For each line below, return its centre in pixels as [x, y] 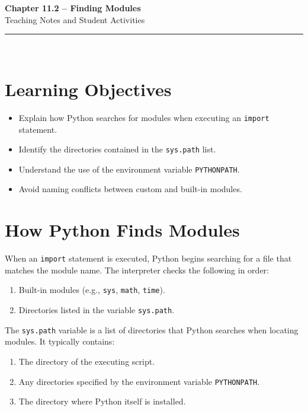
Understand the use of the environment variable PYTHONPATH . [129, 169]
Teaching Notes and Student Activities [75, 19]
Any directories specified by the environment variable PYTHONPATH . [139, 381]
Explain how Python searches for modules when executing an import [144, 117]
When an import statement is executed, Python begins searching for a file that [148, 258]
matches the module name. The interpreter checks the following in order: [137, 270]
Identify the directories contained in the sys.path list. [117, 149]
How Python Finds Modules [122, 230]
